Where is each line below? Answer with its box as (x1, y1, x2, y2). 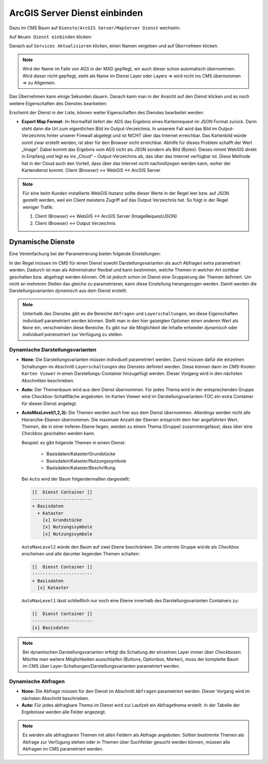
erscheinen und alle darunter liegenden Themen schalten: (21, 551, 140, 557)
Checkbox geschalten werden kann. (21, 430, 95, 436)
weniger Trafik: (22, 204, 54, 210)
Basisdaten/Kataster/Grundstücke (46, 451, 116, 457)
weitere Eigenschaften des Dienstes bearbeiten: (9, 100, 107, 106)
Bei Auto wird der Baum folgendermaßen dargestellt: (21, 476, 130, 482)
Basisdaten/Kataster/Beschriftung (46, 465, 116, 471)
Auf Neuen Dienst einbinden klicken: (9, 34, 92, 40)
